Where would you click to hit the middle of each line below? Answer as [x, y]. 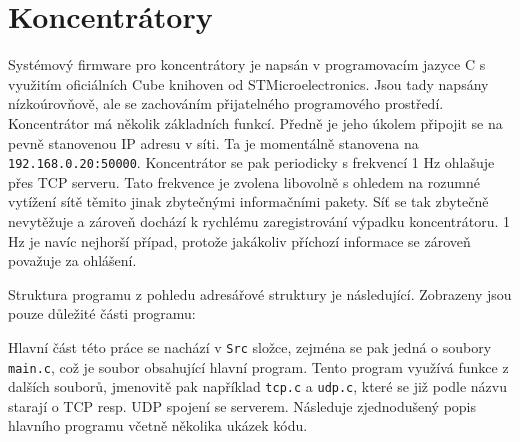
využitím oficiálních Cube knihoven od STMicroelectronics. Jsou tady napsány [248, 83]
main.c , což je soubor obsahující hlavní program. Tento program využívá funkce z [258, 366]
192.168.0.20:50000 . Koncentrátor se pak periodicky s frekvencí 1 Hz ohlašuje [251, 162]
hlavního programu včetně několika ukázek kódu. [158, 425]
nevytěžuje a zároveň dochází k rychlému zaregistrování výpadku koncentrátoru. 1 [259, 220]
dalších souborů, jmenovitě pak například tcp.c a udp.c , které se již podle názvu [257, 386]
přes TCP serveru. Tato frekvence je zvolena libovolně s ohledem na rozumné [244, 181]
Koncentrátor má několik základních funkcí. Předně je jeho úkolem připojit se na [255, 122]
